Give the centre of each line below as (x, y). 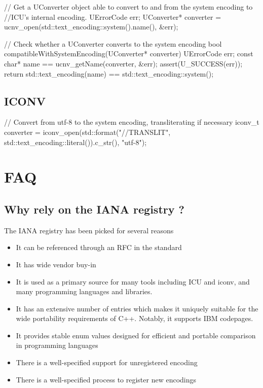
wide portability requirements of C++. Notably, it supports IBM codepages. (135, 318)
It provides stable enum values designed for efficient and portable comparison (136, 335)
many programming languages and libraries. (84, 291)
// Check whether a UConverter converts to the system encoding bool (113, 43)
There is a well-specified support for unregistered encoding (107, 362)
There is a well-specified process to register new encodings (106, 379)
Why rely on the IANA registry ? (94, 209)
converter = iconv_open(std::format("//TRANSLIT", (87, 132)
